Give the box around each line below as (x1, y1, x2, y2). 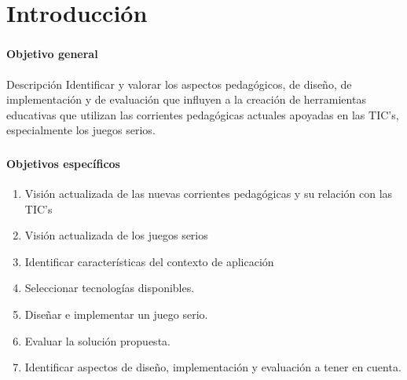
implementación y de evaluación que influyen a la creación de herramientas (6, 91, 366, 108)
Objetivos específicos (6, 155, 120, 171)
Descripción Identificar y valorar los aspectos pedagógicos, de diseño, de (6, 75, 352, 92)
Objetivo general (6, 46, 98, 62)
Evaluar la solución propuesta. (24, 332, 170, 349)
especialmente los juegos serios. (6, 122, 156, 138)
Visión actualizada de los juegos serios (24, 227, 208, 243)
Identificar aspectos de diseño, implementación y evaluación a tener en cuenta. (24, 359, 401, 375)
